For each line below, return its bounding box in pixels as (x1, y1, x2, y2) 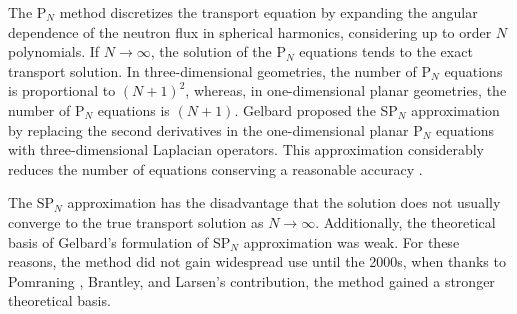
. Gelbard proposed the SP (234, 99, 398, 120)
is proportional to (8, 80, 116, 101)
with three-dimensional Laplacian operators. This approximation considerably (8, 139, 484, 160)
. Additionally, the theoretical (315, 211, 496, 232)
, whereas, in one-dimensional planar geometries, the (185, 80, 507, 101)
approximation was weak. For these (243, 231, 460, 252)
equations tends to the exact (299, 41, 473, 62)
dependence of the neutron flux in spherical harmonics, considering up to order (8, 21, 492, 42)
